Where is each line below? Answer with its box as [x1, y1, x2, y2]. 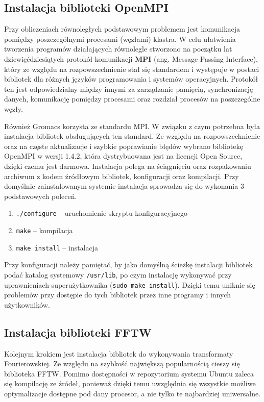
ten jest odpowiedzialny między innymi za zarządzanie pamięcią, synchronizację [4, 83, 253, 94]
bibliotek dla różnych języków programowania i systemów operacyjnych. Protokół [4, 73, 258, 84]
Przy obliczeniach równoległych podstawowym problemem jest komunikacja [4, 23, 241, 34]
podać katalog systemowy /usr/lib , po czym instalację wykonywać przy [4, 269, 232, 280]
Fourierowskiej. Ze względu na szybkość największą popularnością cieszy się [4, 358, 240, 369]
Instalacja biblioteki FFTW [4, 324, 152, 340]
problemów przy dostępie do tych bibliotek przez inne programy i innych [4, 289, 231, 300]
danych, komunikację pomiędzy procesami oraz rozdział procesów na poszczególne [4, 93, 260, 104]
